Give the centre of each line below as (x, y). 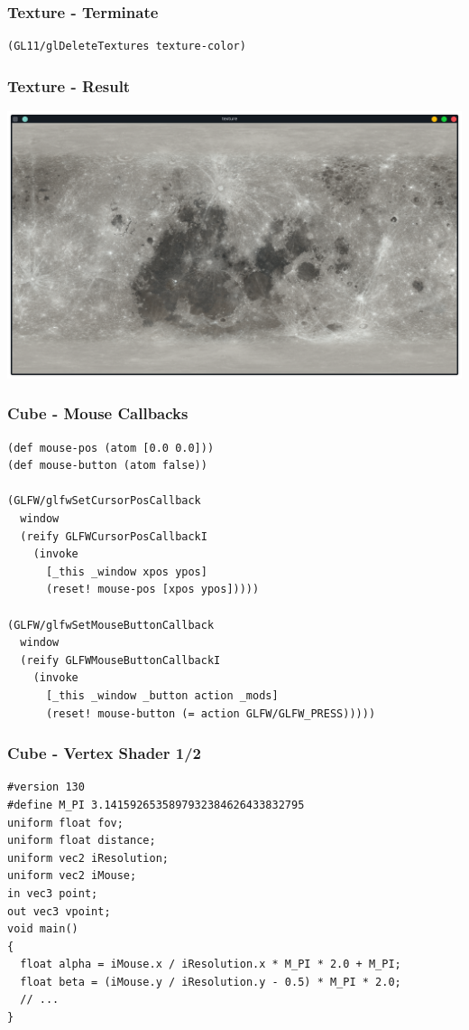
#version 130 (46, 787)
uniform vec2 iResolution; (88, 858)
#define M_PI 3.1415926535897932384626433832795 (156, 805)
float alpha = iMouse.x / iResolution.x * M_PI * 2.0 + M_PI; (211, 964)
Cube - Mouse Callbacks (98, 413)
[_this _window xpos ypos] (126, 571)
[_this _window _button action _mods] (162, 695)
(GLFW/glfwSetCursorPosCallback (104, 501)
